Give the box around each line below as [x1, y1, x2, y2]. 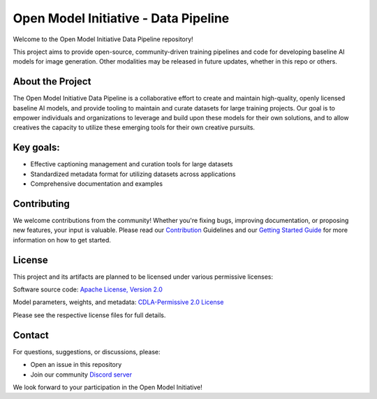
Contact [13, 329, 49, 341]
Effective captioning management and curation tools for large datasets [30, 160, 233, 168]
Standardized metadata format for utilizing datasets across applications [30, 170, 236, 178]
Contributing [13, 198, 70, 210]
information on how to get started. [13, 235, 112, 244]
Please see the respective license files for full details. [13, 311, 166, 319]
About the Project [13, 75, 91, 87]
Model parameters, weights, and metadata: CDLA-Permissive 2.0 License [13, 298, 224, 307]
